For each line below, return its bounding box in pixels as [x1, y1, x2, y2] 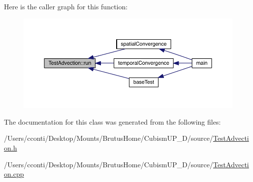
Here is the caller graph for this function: [4, 1, 128, 11]
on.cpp [4, 169, 24, 179]
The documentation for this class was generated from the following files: [4, 116, 221, 127]
